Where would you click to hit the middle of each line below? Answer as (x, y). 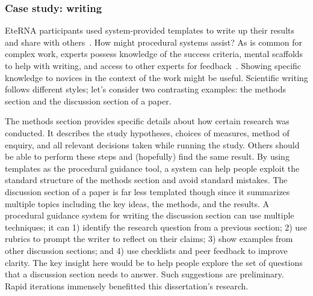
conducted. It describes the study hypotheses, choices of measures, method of (147, 132)
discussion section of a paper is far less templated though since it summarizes (147, 191)
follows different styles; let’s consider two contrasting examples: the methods (145, 89)
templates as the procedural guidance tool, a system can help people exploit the (152, 168)
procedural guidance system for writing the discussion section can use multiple (150, 215)
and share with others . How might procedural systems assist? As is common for (154, 42)
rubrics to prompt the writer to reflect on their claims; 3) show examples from (149, 239)
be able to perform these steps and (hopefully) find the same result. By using (147, 156)
